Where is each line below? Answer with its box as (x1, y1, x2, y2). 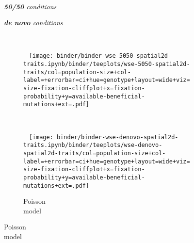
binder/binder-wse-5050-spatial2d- (56, 52, 172, 60)
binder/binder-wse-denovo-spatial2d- (56, 133, 178, 141)
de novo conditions (4, 17, 63, 28)
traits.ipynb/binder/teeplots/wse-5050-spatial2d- (23, 61, 190, 68)
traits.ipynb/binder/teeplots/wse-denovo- (23, 142, 162, 149)
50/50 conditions (4, 1, 57, 11)
